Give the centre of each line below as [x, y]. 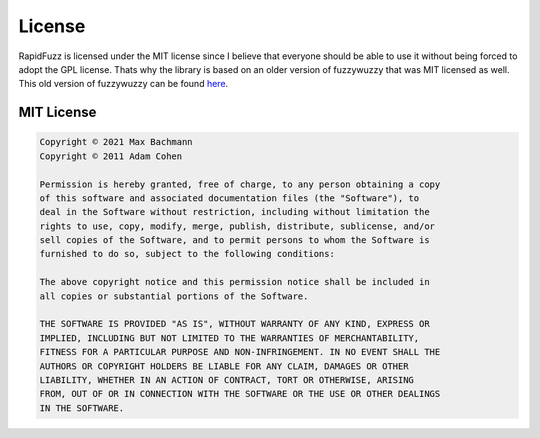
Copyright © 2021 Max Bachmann [116, 142]
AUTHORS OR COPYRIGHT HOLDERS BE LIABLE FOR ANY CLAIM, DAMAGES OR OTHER [224, 366]
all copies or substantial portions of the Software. [174, 296]
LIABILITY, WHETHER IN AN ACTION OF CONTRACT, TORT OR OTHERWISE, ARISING [227, 379]
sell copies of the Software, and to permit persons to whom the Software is [234, 240]
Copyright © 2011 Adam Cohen [111, 156]
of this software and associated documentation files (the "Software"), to [229, 198]
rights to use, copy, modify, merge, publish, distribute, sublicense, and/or [237, 226]
